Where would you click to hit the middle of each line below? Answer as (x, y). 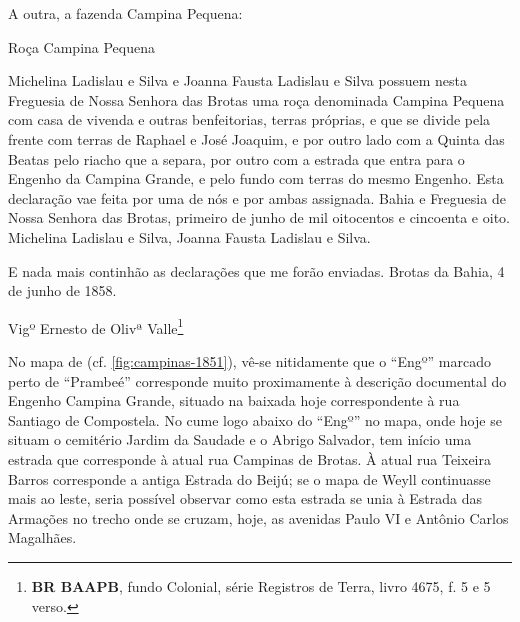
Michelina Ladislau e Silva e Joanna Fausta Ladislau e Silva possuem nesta (237, 80)
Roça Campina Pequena (81, 46)
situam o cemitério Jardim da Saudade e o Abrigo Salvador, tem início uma (240, 439)
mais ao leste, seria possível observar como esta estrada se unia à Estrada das (245, 498)
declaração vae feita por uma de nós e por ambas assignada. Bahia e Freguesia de (257, 197)
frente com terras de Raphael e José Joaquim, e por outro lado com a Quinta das (256, 138)
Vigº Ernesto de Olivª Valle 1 (96, 326)
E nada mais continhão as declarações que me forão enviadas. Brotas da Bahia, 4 (256, 270)
